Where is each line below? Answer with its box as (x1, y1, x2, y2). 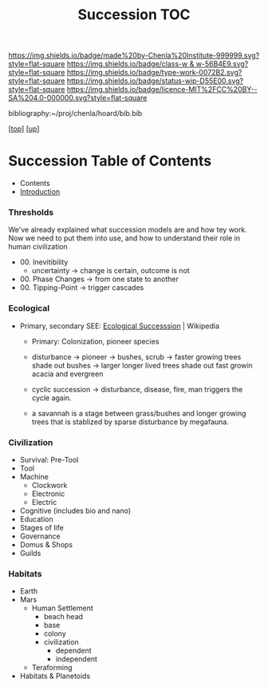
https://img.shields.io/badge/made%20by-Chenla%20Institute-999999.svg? (8, 50, 260, 61)
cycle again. (31, 393, 72, 403)
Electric (31, 498, 57, 507)
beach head (43, 612, 84, 621)
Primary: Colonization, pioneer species (31, 336, 160, 346)
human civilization (8, 242, 68, 252)
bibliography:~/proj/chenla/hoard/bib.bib (8, 109, 143, 118)
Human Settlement (31, 603, 93, 613)
